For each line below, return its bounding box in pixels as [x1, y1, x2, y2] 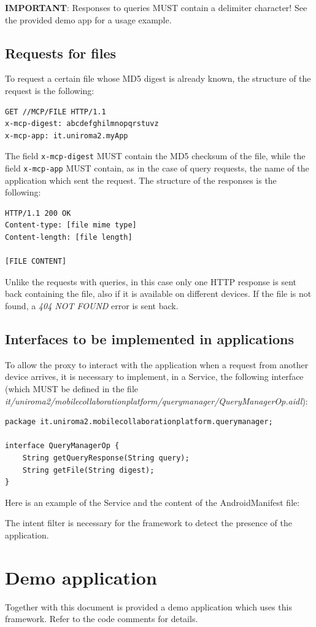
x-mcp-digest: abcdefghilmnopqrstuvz [5, 119, 159, 128]
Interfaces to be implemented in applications [5, 329, 295, 348]
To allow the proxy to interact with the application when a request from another [5, 358, 309, 371]
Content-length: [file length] [5, 233, 133, 242]
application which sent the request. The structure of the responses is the [5, 173, 277, 186]
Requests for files [5, 43, 117, 62]
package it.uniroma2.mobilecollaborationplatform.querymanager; [5, 417, 273, 427]
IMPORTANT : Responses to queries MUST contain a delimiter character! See [5, 1, 307, 14]
